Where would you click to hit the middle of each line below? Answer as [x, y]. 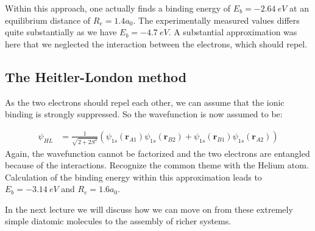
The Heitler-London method [96, 76]
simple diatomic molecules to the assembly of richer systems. [118, 221]
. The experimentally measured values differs [216, 20]
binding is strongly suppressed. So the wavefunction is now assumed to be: [144, 114]
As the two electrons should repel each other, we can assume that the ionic [145, 102]
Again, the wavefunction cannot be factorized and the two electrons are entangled [157, 153]
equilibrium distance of [48, 20]
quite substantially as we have [61, 32]
